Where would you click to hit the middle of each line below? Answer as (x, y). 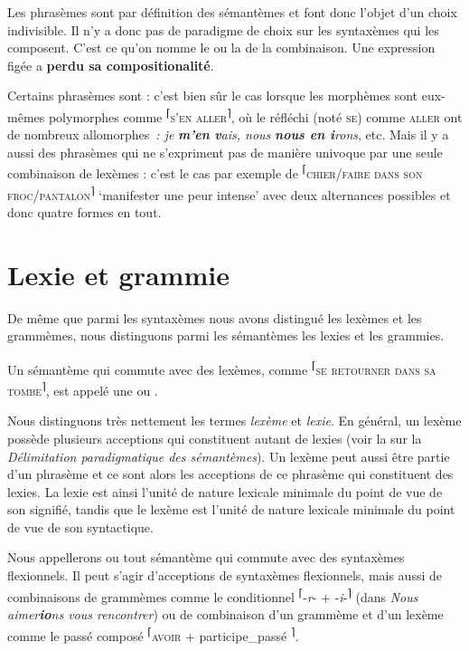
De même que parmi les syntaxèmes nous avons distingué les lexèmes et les (215, 317)
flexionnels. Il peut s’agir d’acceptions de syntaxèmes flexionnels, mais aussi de (225, 575)
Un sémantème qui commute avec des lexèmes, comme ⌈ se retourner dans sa (222, 368)
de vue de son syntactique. (80, 527)
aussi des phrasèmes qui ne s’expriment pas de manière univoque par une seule (225, 152)
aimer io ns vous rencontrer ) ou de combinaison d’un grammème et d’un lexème (225, 613)
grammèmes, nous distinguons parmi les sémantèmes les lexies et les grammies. (226, 335)
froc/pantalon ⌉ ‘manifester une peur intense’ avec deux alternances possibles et (229, 193)
